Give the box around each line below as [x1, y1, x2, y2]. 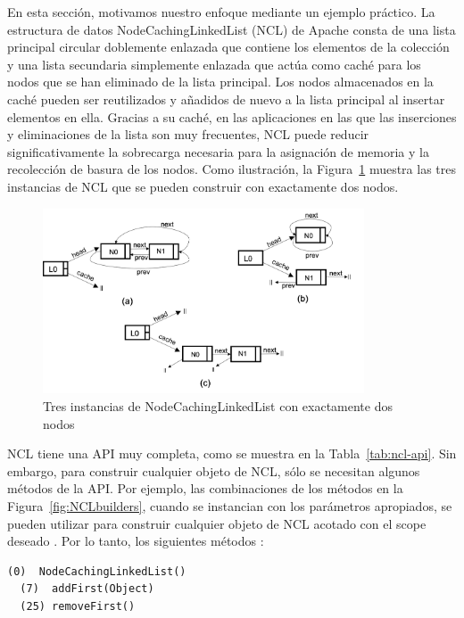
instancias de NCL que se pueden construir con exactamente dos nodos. [7, 177, 399, 195]
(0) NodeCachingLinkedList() [7, 564, 186, 578]
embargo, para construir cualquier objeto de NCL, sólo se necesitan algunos [7, 461, 420, 480]
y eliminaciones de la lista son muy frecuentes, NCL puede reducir [7, 125, 369, 144]
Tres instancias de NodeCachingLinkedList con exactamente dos [43, 396, 393, 415]
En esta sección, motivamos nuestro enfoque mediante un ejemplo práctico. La [7, 3, 435, 21]
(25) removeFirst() [20, 599, 136, 613]
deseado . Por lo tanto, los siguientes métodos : [7, 531, 264, 550]
